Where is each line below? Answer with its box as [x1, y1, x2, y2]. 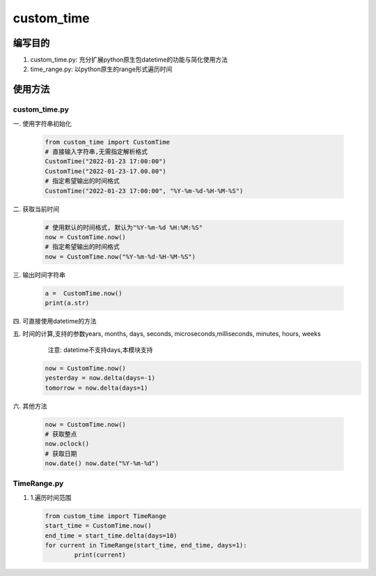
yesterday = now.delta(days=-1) [45, 374, 156, 382]
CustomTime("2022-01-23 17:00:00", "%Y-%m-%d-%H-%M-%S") [45, 187, 244, 195]
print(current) [74, 551, 127, 559]
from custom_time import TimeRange [45, 512, 166, 520]
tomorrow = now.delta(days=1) [45, 384, 148, 392]
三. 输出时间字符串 [13, 271, 65, 279]
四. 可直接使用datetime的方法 [13, 317, 97, 326]
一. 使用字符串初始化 [13, 119, 72, 128]
